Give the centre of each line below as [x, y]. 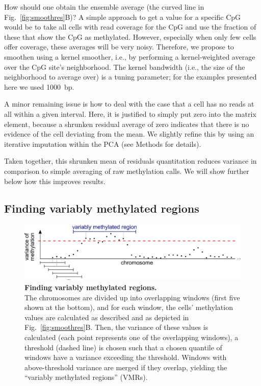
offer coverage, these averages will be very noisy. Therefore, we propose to [119, 47]
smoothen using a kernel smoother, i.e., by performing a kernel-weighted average [130, 56]
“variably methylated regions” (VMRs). [86, 377]
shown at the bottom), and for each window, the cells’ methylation [129, 307]
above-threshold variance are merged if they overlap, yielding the [126, 367]
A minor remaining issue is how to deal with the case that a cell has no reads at [129, 104]
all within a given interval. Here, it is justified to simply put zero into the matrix [130, 113]
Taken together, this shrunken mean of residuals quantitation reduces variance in [130, 161]
